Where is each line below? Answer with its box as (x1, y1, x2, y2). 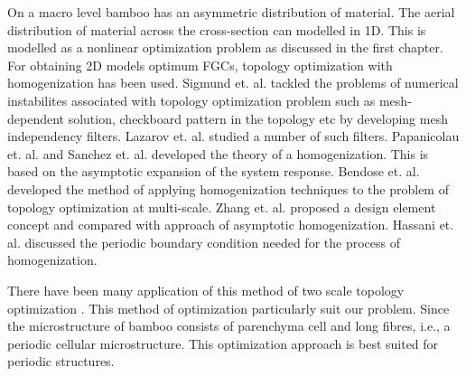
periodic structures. (7, 352, 115, 371)
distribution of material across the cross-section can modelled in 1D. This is (7, 20, 426, 39)
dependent (7, 108, 65, 127)
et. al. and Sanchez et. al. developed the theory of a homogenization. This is (7, 144, 429, 163)
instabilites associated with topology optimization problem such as (7, 90, 376, 109)
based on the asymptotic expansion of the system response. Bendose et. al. (7, 162, 420, 181)
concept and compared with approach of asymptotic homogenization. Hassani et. (7, 215, 454, 234)
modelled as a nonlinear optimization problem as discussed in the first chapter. (7, 38, 443, 57)
